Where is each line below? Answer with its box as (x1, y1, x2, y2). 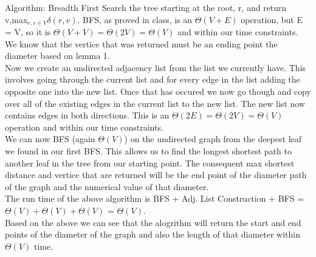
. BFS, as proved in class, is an (77, 13, 193, 26)
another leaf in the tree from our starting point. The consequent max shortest (5, 156, 295, 169)
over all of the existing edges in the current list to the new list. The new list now (5, 97, 305, 109)
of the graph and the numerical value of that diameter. (5, 180, 209, 193)
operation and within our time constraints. (5, 120, 163, 133)
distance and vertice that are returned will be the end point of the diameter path (5, 168, 307, 181)
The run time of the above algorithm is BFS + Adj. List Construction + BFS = (5, 192, 304, 205)
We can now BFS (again (5, 132, 95, 145)
